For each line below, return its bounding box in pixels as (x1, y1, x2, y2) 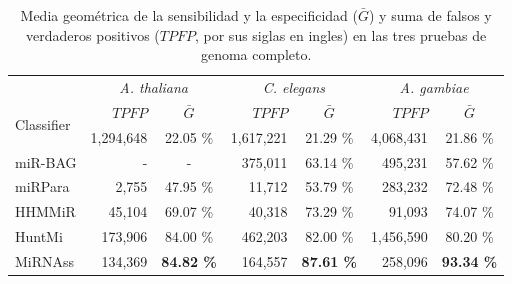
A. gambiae (399, 77, 469, 98)
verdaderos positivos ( (26, 24, 160, 45)
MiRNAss (15, 250, 75, 271)
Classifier (15, 114, 71, 135)
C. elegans (262, 77, 326, 98)
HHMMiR (15, 201, 76, 222)
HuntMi (15, 226, 63, 247)
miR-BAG (15, 151, 77, 172)
